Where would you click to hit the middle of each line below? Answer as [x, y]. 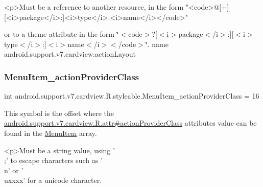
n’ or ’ [14, 170]
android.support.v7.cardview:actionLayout [70, 54]
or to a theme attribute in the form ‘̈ [62, 34]
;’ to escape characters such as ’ [53, 160]
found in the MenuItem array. [51, 133]
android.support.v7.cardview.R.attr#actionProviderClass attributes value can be [130, 123]
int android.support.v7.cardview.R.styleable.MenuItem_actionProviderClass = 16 [132, 96]
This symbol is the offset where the [59, 113]
